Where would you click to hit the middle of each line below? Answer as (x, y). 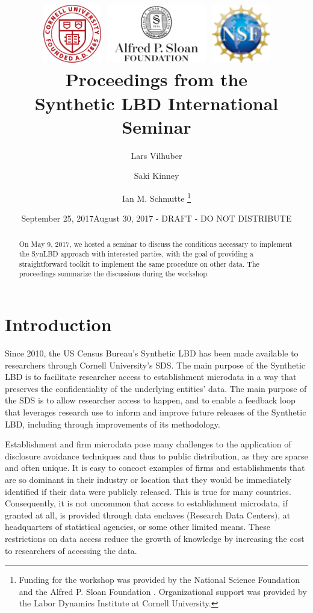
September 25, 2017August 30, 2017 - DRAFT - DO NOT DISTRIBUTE (156, 218)
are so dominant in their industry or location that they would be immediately (148, 480)
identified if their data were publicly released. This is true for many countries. (148, 491)
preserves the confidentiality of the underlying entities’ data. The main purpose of (156, 388)
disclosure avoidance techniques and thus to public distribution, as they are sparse (156, 456)
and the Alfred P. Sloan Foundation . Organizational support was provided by (163, 591)
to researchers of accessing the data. (71, 550)
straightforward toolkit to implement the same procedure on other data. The (139, 263)
